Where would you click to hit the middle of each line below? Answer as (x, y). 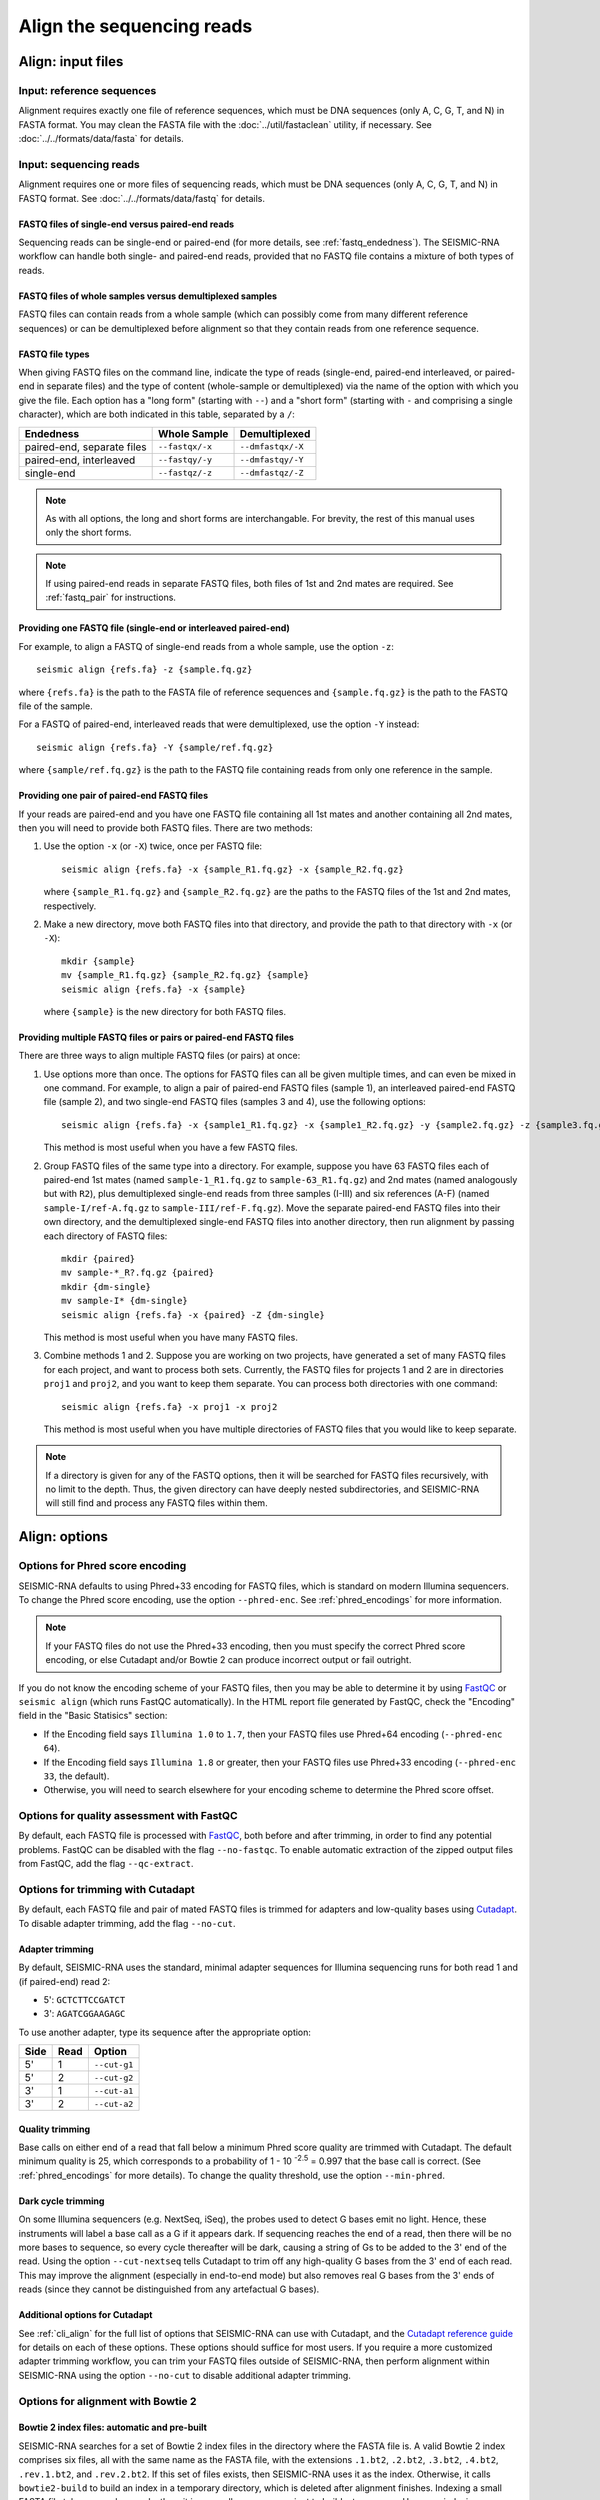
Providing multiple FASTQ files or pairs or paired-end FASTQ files (156, 1037)
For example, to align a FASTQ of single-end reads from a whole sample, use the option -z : (206, 646)
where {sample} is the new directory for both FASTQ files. (165, 1011)
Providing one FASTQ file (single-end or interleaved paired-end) (154, 628)
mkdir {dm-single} (106, 1286)
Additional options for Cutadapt (85, 2315)
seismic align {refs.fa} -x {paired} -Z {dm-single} (193, 1314)
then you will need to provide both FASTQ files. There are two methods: (166, 828)
